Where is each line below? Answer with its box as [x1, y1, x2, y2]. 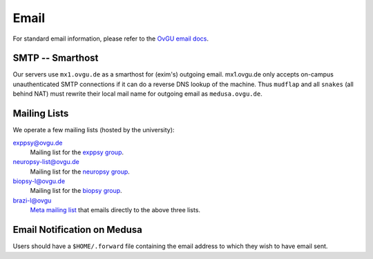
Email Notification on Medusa [12, 224, 143, 236]
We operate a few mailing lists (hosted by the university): [12, 126, 175, 134]
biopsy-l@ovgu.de [12, 177, 66, 185]
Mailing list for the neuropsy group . [30, 167, 131, 176]
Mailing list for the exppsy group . [30, 148, 124, 156]
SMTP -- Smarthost [12, 52, 99, 64]
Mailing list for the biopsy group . [30, 187, 122, 195]
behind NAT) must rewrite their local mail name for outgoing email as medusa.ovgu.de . [12, 90, 262, 98]
